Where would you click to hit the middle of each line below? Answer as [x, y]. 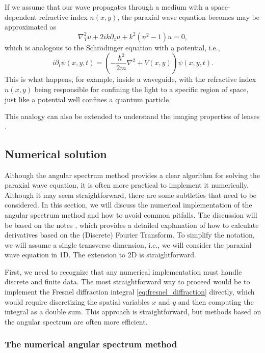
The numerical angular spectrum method [91, 344]
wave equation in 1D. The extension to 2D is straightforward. [101, 255]
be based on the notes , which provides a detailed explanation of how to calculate [132, 225]
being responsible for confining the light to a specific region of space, [141, 89]
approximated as [31, 27]
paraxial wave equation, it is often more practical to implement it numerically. [127, 185]
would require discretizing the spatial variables [77, 301]
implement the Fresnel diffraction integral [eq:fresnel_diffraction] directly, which [130, 292]
